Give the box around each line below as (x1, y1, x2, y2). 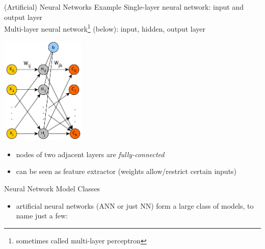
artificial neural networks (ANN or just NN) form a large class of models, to (16, 200, 254, 211)
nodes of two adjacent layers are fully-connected (16, 148, 165, 159)
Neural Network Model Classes (4, 183, 100, 194)
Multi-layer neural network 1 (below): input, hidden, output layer (4, 22, 205, 34)
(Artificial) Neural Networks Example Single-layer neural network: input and (4, 2, 244, 12)
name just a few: (16, 210, 68, 221)
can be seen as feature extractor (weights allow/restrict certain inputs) (16, 166, 237, 177)
